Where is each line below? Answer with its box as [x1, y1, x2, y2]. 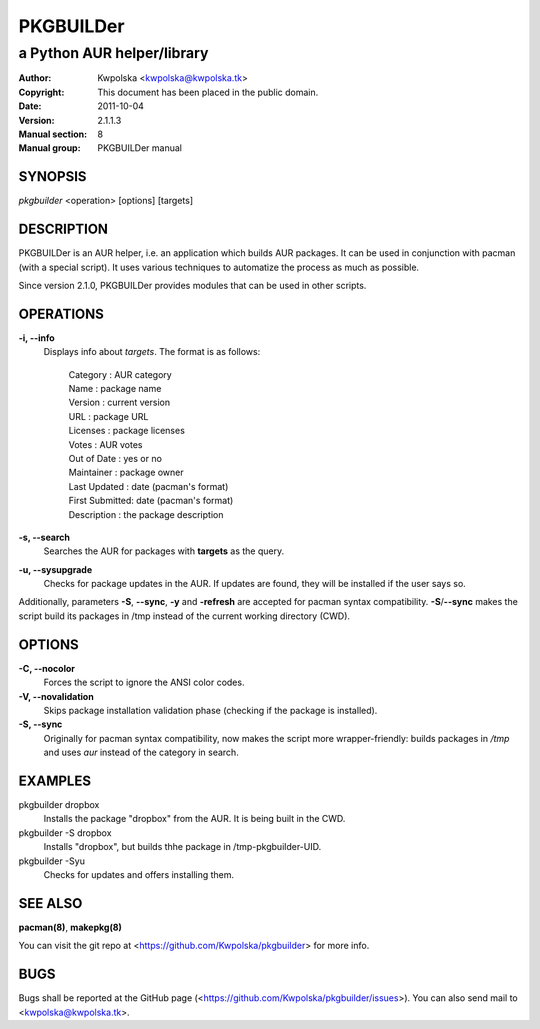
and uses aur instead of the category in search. [43, 746, 239, 759]
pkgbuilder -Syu [18, 855, 85, 867]
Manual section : [18, 128, 88, 140]
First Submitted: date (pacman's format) [68, 495, 234, 507]
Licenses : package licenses [68, 425, 185, 437]
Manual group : [18, 142, 81, 154]
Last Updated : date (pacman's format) [68, 480, 229, 492]
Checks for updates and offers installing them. [43, 868, 235, 880]
